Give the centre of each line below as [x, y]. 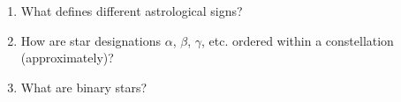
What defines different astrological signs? [132, 11]
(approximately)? [67, 58]
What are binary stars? [84, 87]
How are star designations [91, 40]
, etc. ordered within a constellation [297, 40]
